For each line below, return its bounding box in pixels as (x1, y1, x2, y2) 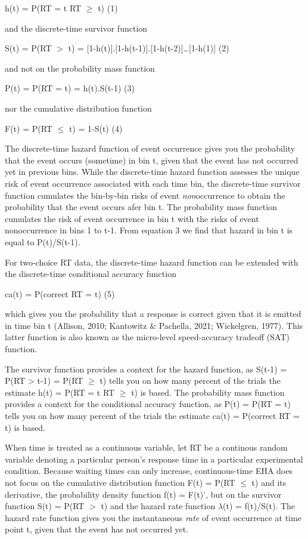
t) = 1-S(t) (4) (69, 122, 123, 134)
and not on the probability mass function (5, 61, 155, 74)
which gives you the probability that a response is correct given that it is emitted (5, 307, 301, 320)
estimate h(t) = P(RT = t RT (5, 386, 115, 398)
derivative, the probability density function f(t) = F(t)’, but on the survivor (5, 488, 282, 500)
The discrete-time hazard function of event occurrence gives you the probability (5, 142, 295, 155)
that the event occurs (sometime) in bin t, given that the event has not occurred (5, 153, 298, 166)
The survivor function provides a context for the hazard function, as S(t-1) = (5, 362, 287, 375)
